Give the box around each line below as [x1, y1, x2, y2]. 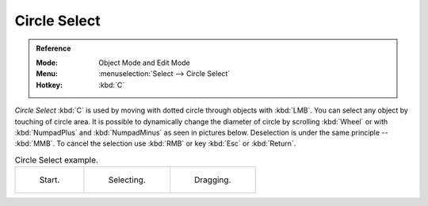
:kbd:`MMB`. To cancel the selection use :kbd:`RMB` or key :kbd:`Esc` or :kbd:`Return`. [14, 139, 296, 148]
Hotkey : [36, 80, 63, 90]
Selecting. [108, 174, 146, 185]
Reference [36, 44, 71, 53]
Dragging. [194, 174, 231, 185]
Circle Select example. [14, 154, 99, 166]
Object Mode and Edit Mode [98, 58, 190, 67]
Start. [39, 174, 60, 185]
